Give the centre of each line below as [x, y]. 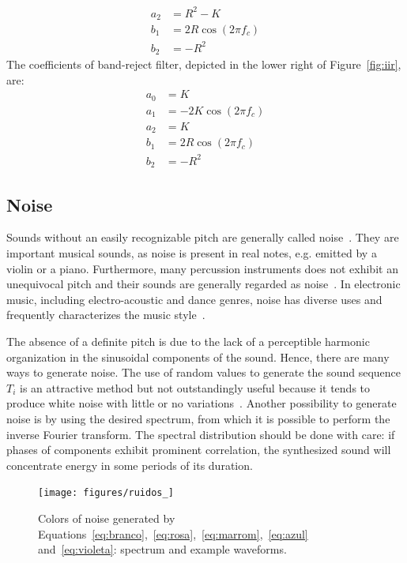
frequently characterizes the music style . [106, 315]
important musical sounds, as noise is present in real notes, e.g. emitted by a [192, 253]
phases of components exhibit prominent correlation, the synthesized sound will [199, 450]
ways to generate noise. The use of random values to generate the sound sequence [204, 372]
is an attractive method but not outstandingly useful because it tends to [195, 387]
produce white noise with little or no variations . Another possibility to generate [202, 403]
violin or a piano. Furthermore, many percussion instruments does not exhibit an [202, 268]
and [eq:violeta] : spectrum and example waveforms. [162, 549]
